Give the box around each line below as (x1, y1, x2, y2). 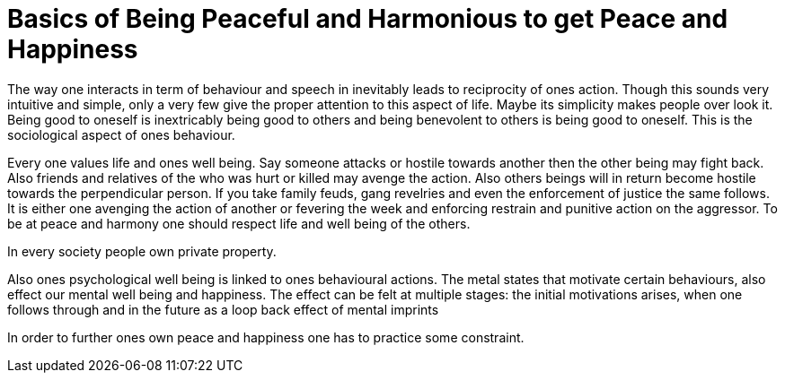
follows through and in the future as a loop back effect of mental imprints (7, 301, 439, 317)
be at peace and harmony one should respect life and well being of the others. (7, 215, 471, 231)
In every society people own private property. (7, 243, 277, 259)
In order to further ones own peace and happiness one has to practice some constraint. (7, 329, 525, 345)
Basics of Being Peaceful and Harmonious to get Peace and (7, 4, 728, 34)
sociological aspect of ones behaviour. (7, 126, 235, 142)
